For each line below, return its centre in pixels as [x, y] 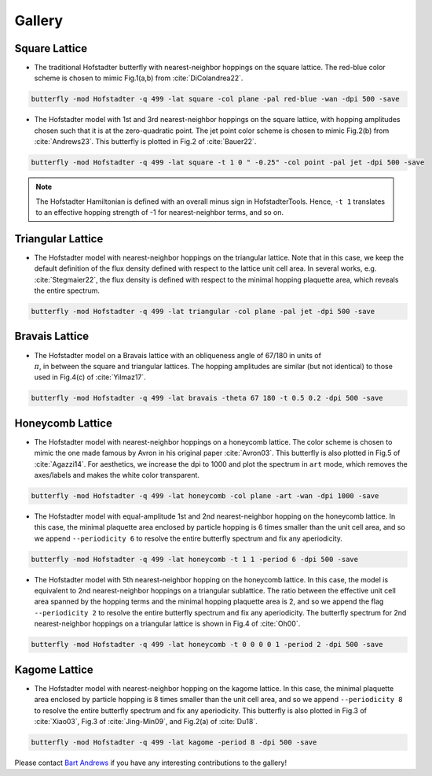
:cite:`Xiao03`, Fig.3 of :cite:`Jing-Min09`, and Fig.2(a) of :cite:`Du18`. [146, 721]
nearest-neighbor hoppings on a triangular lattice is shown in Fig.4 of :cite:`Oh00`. [167, 624]
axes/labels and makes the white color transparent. [117, 475]
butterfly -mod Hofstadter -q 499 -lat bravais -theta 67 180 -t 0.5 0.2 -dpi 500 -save [207, 398]
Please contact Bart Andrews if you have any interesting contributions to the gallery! [151, 763]
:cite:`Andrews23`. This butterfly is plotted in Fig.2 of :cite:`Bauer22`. [145, 142]
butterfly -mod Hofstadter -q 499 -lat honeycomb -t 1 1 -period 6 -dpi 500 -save [195, 559]
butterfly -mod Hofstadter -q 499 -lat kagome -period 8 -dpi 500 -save [174, 742]
